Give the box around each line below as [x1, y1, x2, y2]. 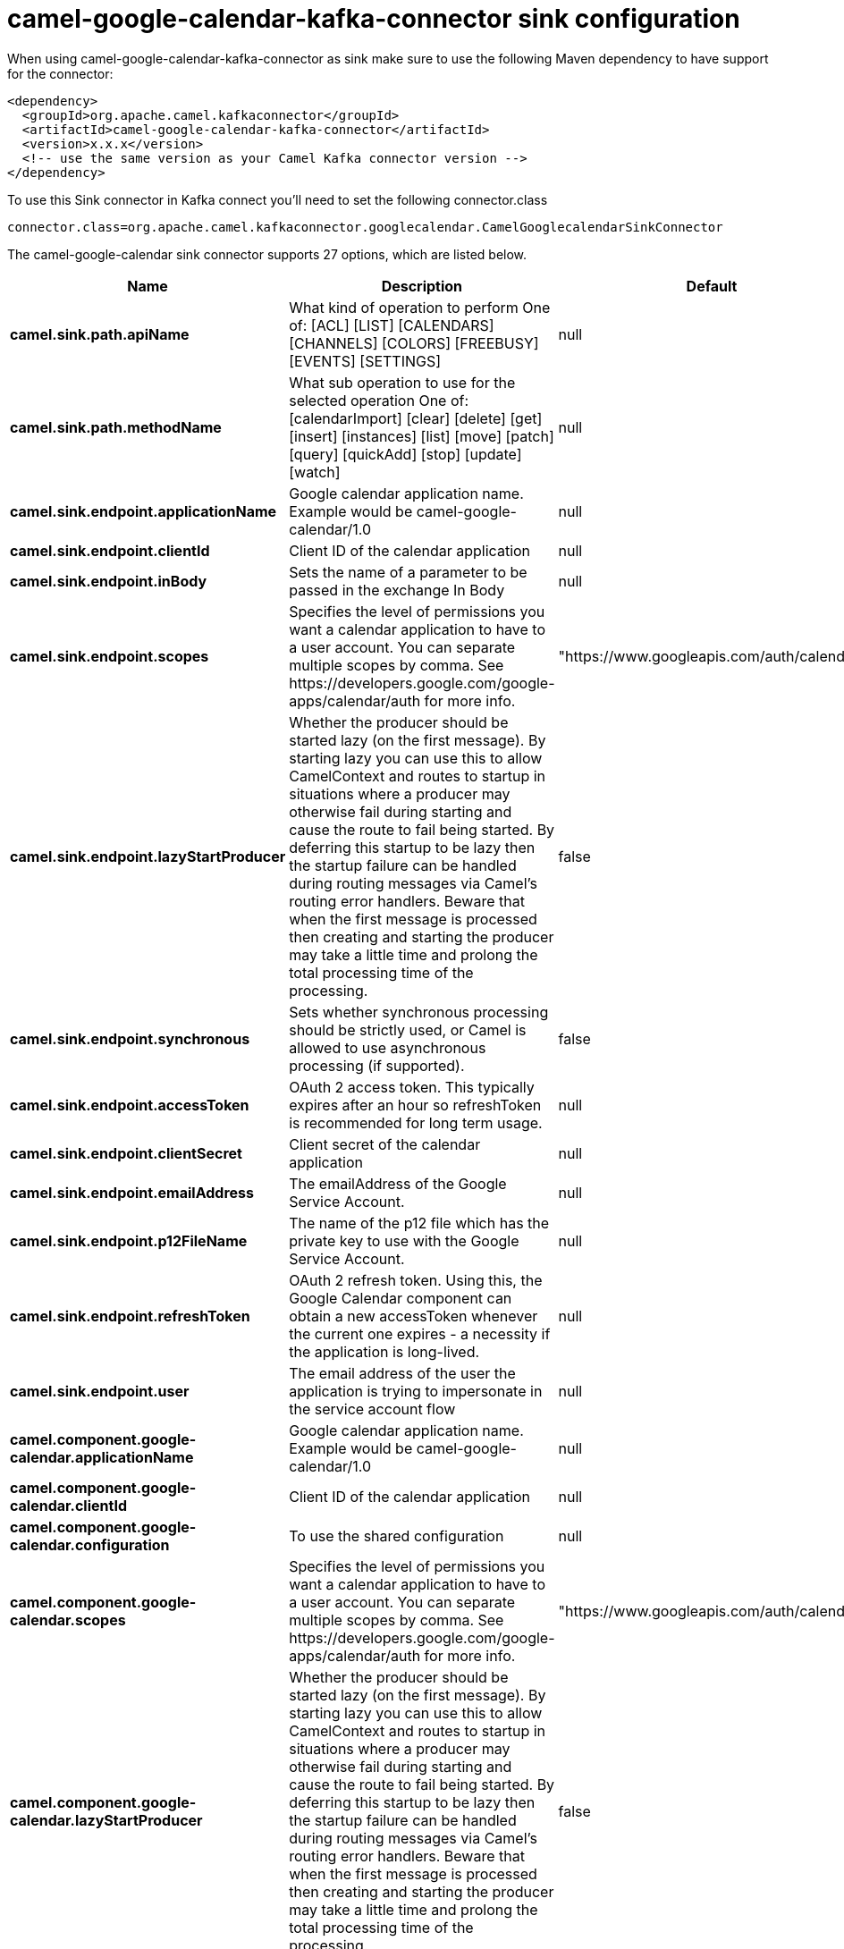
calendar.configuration [10, 1535, 170, 1554]
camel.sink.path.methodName [10, 418, 222, 436]
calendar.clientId [10, 1496, 127, 1514]
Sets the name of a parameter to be [289, 562, 527, 581]
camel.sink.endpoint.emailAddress [10, 1183, 254, 1202]
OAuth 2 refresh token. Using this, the [289, 1270, 543, 1289]
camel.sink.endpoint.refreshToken [10, 1306, 250, 1325]
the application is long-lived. [289, 1342, 480, 1361]
